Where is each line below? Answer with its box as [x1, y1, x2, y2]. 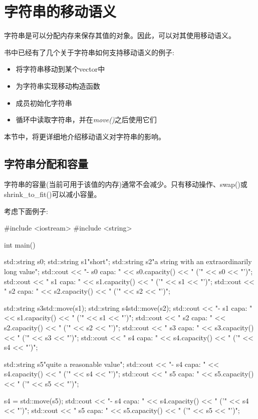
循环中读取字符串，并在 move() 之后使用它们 [16, 114, 157, 125]
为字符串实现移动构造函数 [16, 80, 100, 91]
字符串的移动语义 [4, 1, 117, 22]
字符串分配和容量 [4, 155, 88, 171]
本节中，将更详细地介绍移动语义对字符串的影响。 [4, 131, 165, 141]
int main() [4, 239, 36, 250]
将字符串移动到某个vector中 [16, 64, 105, 74]
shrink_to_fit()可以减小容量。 [4, 189, 101, 199]
